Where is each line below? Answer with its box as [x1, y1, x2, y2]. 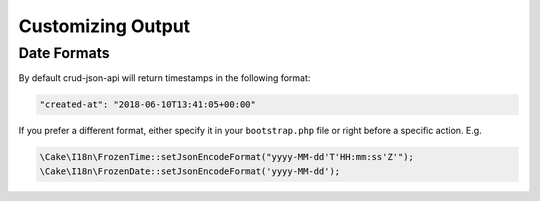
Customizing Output [18, 15, 191, 37]
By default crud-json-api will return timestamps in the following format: [18, 72, 311, 84]
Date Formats [18, 44, 110, 62]
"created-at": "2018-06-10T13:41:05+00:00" [39, 99, 257, 110]
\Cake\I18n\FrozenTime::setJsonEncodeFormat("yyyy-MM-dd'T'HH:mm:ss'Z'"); [39, 151, 415, 163]
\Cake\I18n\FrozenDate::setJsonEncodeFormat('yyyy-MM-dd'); [39, 165, 341, 177]
